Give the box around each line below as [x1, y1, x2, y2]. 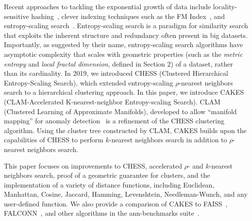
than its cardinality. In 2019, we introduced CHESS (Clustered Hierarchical [4, 68, 228, 78]
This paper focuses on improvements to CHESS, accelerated [4, 160, 182, 170]
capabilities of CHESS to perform [4, 135, 103, 145]
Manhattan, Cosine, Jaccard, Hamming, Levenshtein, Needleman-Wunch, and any [4, 189, 248, 199]
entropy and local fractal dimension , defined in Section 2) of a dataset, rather [4, 58, 233, 68]
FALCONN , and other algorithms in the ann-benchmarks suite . [4, 208, 200, 218]
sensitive [4, 11, 29, 21]
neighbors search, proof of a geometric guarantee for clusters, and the [4, 170, 210, 180]
